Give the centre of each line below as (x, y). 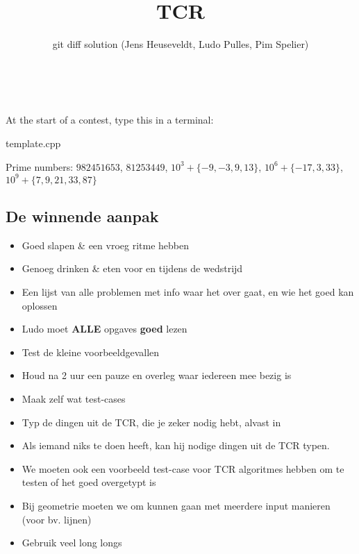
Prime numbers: (40, 166)
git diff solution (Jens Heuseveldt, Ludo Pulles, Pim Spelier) (181, 44)
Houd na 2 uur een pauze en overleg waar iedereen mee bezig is (157, 375)
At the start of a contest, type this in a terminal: (110, 120)
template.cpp (33, 143)
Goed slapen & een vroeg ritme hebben (105, 245)
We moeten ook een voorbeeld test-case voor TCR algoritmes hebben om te (183, 468)
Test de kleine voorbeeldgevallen (91, 352)
